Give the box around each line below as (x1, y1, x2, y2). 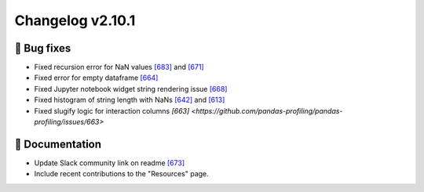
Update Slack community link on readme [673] (34, 158, 185, 168)
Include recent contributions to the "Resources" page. (34, 169, 210, 179)
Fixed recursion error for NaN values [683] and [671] (34, 63, 204, 72)
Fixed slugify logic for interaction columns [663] (34, 106, 190, 115)
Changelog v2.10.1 (14, 12, 136, 29)
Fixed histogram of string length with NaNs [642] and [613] (34, 95, 225, 105)
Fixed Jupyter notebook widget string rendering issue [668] (34, 84, 228, 93)
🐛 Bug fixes (14, 42, 71, 55)
